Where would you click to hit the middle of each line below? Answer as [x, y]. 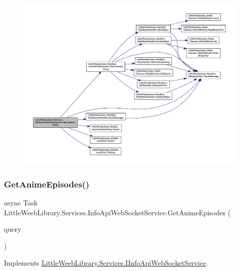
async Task [21, 203]
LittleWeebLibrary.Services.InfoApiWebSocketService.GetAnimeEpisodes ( [117, 212]
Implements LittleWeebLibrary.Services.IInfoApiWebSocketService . [106, 262]
